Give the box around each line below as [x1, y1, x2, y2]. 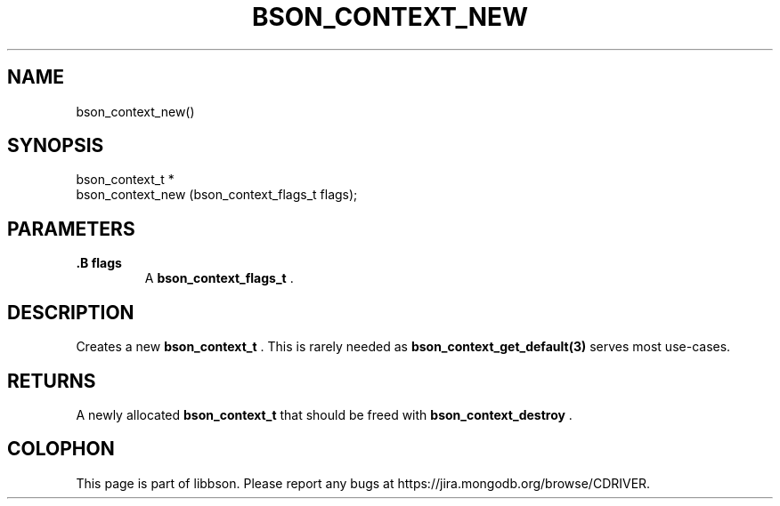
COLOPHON [7, 438, 115, 461]
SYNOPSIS [7, 134, 104, 157]
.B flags [76, 255, 122, 271]
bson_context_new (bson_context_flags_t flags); [76, 187, 358, 203]
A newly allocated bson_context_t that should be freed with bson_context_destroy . [76, 406, 573, 422]
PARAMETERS [7, 217, 135, 240]
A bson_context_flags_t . [144, 270, 294, 286]
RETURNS [7, 369, 96, 392]
